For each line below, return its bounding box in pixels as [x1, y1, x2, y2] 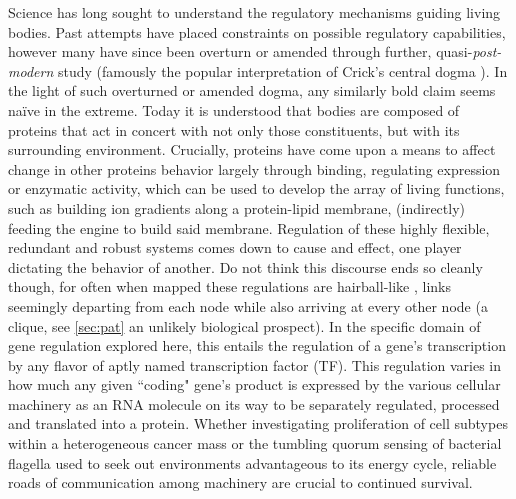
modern [8, 60, 54, 81]
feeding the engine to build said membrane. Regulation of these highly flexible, [8, 217, 490, 238]
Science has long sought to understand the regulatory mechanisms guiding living [8, 2, 501, 22]
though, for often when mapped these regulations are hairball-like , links [8, 276, 451, 297]
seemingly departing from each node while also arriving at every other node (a [8, 295, 488, 316]
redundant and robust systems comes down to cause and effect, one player [8, 237, 462, 258]
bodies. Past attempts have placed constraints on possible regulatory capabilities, [8, 21, 506, 42]
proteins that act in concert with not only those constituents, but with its [8, 119, 460, 140]
